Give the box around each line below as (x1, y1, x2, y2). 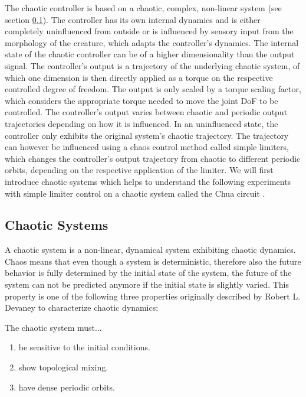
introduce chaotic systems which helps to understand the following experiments (5, 175, 291, 187)
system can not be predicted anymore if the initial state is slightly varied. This (5, 278, 289, 291)
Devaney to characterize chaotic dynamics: (5, 301, 159, 314)
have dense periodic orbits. (18, 380, 115, 393)
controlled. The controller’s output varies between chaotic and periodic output (5, 106, 288, 118)
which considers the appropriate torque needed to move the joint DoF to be (5, 94, 278, 106)
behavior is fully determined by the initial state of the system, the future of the (5, 266, 292, 279)
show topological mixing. (18, 361, 108, 373)
